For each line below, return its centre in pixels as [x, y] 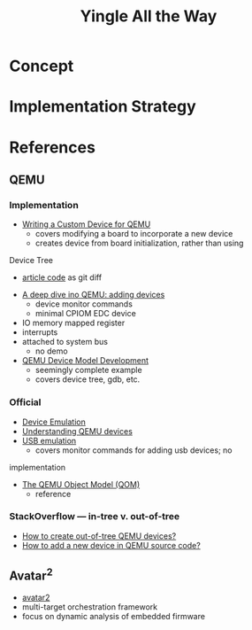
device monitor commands [84, 304]
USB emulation [49, 440]
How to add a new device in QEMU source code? [111, 545]
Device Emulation [53, 422]
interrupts [40, 332]
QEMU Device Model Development [85, 361]
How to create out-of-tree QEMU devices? [99, 536]
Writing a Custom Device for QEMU [86, 224]
